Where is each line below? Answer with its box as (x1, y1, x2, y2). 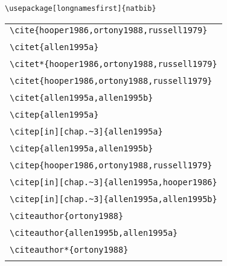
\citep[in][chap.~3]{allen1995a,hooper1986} (10, 177, 217, 187)
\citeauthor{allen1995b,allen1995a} (10, 227, 178, 238)
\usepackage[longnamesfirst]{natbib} (5, 4, 156, 13)
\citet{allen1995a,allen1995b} (10, 92, 153, 103)
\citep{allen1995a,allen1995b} (10, 143, 153, 153)
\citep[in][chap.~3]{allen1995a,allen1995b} (10, 194, 217, 204)
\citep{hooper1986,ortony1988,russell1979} (10, 160, 213, 170)
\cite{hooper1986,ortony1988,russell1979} (10, 25, 208, 35)
